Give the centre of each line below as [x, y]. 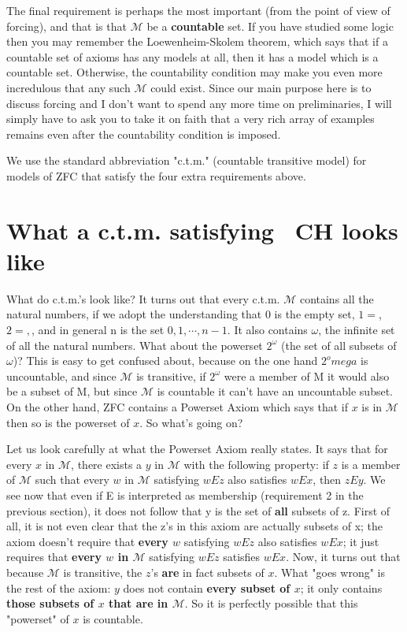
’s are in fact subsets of [207, 572]
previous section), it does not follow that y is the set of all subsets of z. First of [198, 510]
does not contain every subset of [207, 587]
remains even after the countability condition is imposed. [144, 134]
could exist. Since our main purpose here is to [261, 87]
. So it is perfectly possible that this [271, 603]
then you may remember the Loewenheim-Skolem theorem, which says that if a [197, 41]
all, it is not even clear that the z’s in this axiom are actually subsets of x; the [195, 526]
